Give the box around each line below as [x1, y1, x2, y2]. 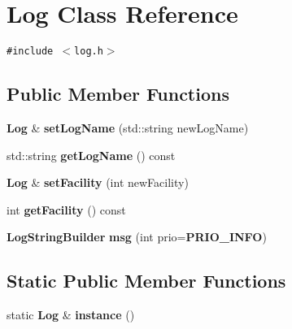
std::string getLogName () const [7, 146, 176, 163]
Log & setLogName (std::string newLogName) [7, 119, 249, 136]
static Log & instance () [7, 306, 135, 323]
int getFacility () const [7, 201, 126, 218]
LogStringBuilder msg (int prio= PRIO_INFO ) [7, 228, 267, 245]
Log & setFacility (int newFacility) [7, 174, 189, 191]
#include [7, 45, 54, 58]
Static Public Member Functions [7, 268, 286, 293]
